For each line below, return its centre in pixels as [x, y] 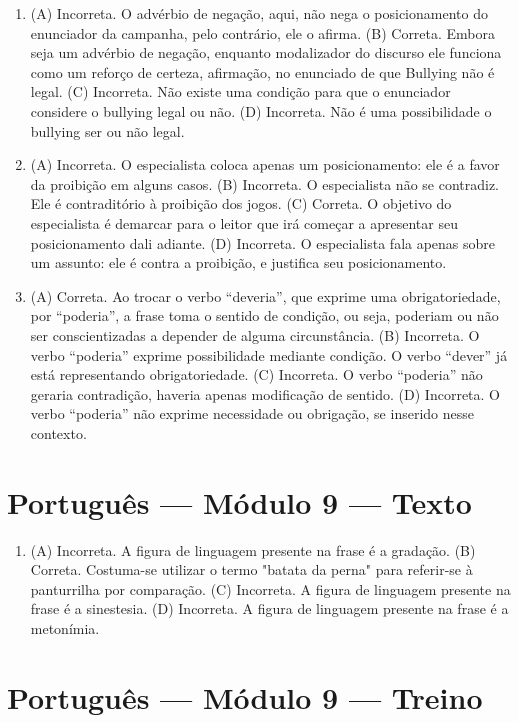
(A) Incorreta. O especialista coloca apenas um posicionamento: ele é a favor [265, 164]
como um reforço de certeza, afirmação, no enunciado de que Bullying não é [262, 71]
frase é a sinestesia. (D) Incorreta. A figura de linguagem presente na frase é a [269, 608]
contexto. [58, 432]
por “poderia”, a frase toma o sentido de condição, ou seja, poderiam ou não [264, 315]
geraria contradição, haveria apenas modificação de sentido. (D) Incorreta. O [265, 393]
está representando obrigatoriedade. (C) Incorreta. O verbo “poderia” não [256, 374]
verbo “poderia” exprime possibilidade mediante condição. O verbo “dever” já [269, 354]
